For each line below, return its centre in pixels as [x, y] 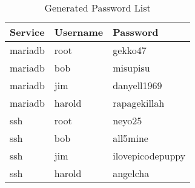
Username [79, 32]
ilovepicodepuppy [149, 156]
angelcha [131, 173]
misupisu [131, 68]
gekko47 [130, 50]
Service [27, 32]
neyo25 [127, 120]
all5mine [131, 138]
